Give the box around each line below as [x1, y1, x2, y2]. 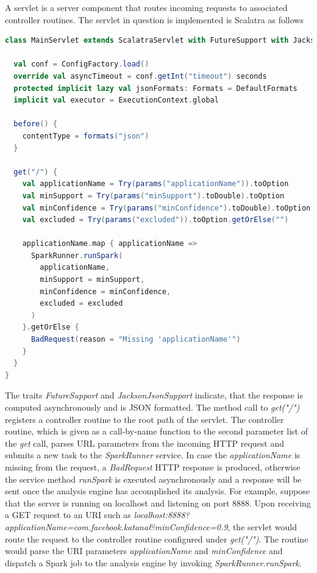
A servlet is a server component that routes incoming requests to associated [5, 1, 288, 13]
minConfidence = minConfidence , [40, 287, 171, 296]
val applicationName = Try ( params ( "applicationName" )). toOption [22, 179, 289, 189]
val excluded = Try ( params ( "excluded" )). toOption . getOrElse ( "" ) [22, 215, 289, 225]
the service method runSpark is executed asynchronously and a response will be [5, 472, 302, 485]
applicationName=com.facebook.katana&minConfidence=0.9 [5, 520, 228, 533]
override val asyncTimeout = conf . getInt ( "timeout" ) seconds [13, 71, 267, 81]
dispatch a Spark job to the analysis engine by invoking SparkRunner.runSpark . [5, 556, 302, 569]
